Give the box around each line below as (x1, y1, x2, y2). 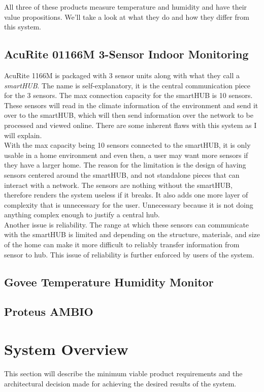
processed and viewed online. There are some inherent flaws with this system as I (4, 119, 257, 130)
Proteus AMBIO (4, 304, 93, 319)
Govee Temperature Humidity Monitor (4, 274, 214, 289)
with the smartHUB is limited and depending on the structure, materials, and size (4, 229, 260, 240)
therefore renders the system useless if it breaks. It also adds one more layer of (4, 189, 248, 200)
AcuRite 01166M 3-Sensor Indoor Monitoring (4, 46, 249, 62)
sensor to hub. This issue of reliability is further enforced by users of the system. (4, 249, 254, 259)
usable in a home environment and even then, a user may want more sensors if (4, 149, 248, 160)
